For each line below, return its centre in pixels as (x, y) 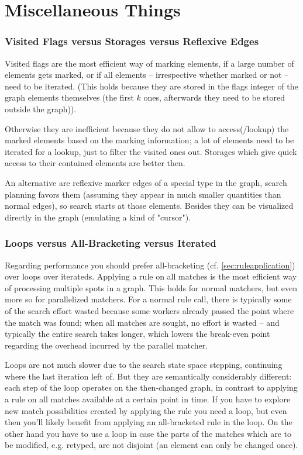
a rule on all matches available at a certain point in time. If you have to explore (148, 399)
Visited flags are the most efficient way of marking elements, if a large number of (149, 63)
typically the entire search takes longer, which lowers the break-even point (137, 334)
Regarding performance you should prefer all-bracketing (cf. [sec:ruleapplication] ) (150, 265)
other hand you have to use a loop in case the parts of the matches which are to (148, 433)
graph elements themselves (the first (69, 97)
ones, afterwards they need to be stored (214, 97)
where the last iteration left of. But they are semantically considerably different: (148, 376)
